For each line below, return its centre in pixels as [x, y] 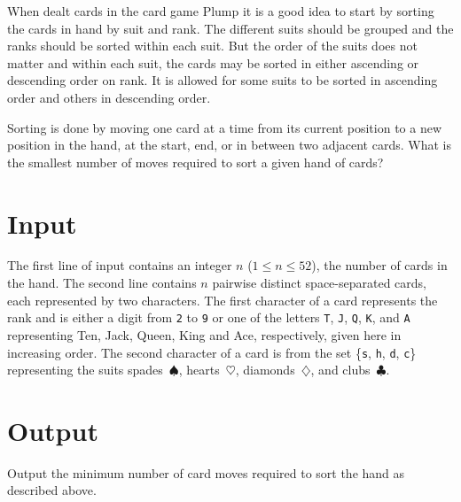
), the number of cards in [379, 265]
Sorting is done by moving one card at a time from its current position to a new [225, 127]
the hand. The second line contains [102, 283]
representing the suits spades [85, 370]
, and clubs [340, 370]
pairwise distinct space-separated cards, [319, 283]
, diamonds [265, 370]
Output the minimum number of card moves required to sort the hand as [206, 472]
